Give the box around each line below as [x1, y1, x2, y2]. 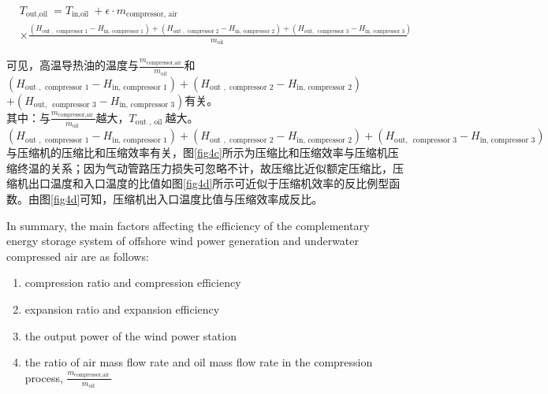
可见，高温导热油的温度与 [6, 57, 139, 73]
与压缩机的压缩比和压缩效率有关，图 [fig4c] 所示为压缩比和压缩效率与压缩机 [6, 144, 388, 161]
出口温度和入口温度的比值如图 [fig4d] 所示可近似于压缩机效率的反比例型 [28, 175, 390, 191]
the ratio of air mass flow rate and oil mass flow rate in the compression [24, 354, 373, 370]
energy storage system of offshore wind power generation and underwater [6, 232, 360, 249]
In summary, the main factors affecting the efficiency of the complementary [6, 217, 370, 233]
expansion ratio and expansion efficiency [24, 300, 220, 317]
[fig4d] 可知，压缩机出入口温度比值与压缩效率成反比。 [50, 191, 323, 207]
